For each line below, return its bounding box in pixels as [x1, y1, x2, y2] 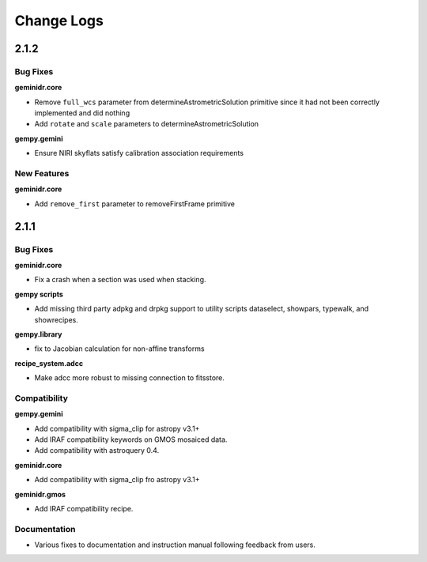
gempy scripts [14, 289, 63, 299]
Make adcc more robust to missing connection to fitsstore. [34, 373, 225, 383]
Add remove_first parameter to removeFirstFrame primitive [34, 198, 235, 209]
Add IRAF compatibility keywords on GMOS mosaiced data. [34, 435, 228, 444]
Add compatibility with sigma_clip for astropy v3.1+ [34, 424, 200, 433]
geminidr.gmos [14, 489, 66, 499]
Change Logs [14, 12, 104, 29]
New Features [14, 168, 70, 179]
